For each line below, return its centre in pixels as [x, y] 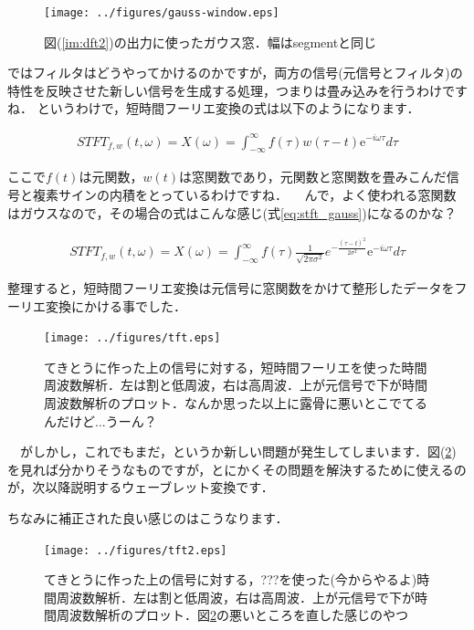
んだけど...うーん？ [100, 420]
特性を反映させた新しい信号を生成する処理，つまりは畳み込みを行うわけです [237, 90]
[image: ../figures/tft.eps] [132, 338]
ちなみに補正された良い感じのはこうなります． [148, 518]
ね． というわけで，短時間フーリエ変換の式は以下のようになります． [214, 108]
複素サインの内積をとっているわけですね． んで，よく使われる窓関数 [244, 194]
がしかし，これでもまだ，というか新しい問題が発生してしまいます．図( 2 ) [238, 451]
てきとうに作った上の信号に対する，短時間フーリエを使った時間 [236, 367]
